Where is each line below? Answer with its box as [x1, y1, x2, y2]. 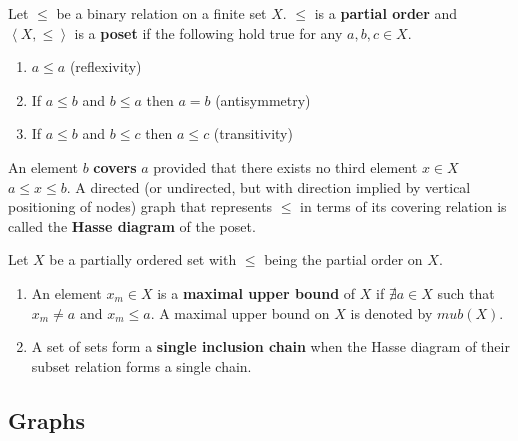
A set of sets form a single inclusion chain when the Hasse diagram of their [31, 336, 510, 357]
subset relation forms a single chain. [31, 355, 252, 376]
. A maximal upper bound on [150, 302, 330, 323]
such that [437, 282, 495, 303]
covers [93, 156, 137, 177]
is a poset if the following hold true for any [74, 22, 343, 43]
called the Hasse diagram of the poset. [8, 215, 256, 236]
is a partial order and [314, 3, 458, 23]
